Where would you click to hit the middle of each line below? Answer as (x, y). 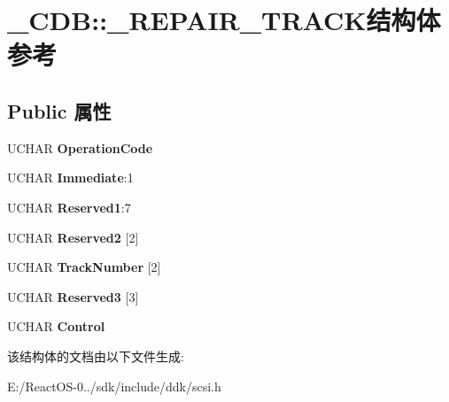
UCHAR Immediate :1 (70, 178)
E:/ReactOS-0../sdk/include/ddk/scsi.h (114, 386)
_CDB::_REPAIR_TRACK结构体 (224, 20)
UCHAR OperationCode (80, 147)
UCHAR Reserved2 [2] (73, 237)
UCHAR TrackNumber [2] (84, 267)
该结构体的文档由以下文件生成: (96, 356)
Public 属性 (59, 110)
